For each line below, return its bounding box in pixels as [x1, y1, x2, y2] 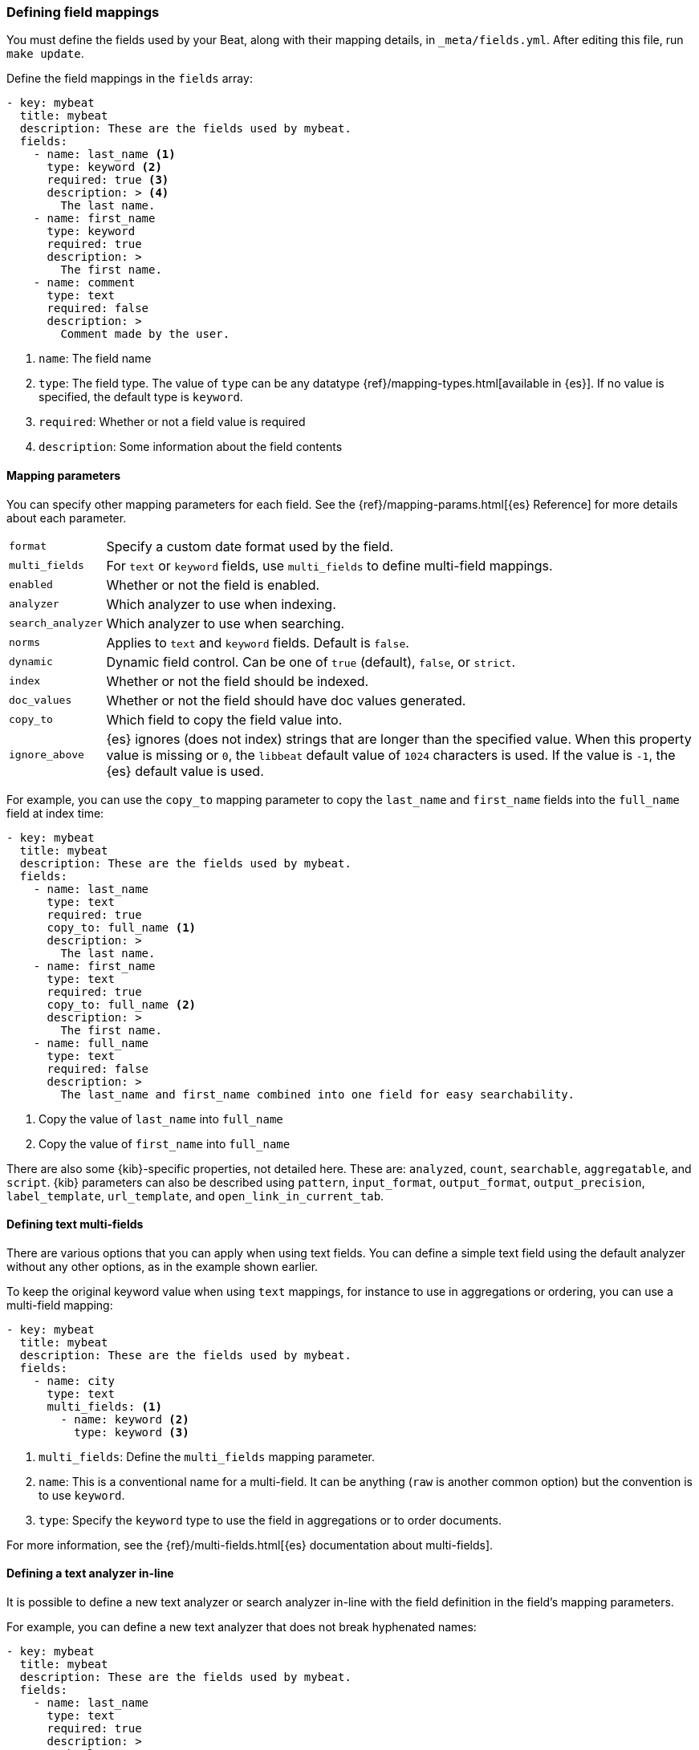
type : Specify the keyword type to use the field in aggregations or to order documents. [39, 1512, 502, 1527]
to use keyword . [39, 1488, 125, 1502]
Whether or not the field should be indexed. [106, 672, 369, 689]
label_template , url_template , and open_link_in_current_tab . [6, 1188, 384, 1203]
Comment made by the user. [60, 327, 230, 341]
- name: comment [33, 276, 136, 290]
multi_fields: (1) [47, 1399, 162, 1413]
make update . [6, 47, 84, 61]
